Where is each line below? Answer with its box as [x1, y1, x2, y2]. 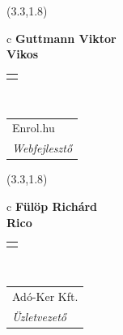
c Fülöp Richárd [6, 197, 98, 214]
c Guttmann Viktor [6, 29, 117, 46]
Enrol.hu [12, 119, 55, 136]
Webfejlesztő [12, 140, 73, 157]
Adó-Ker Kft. [12, 287, 78, 304]
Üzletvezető [12, 307, 66, 324]
